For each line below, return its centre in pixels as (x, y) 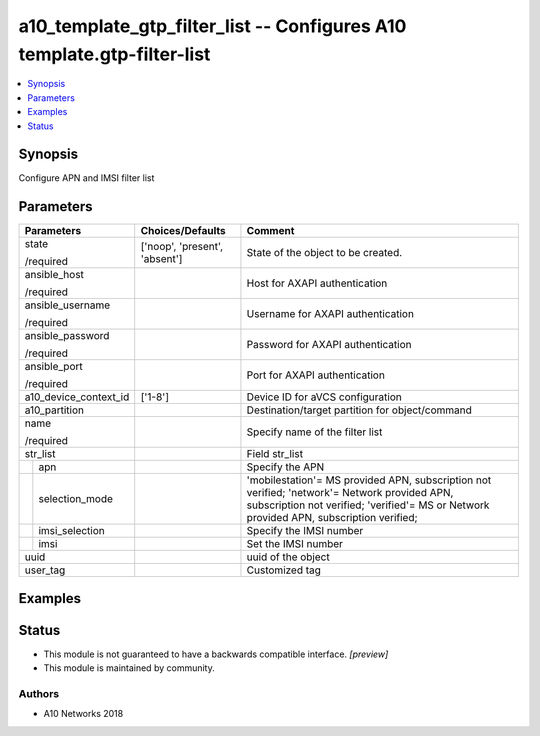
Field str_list (275, 454)
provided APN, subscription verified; (332, 518)
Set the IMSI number (295, 544)
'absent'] (161, 259)
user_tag (45, 570)
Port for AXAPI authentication (315, 375)
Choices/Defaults (183, 231)
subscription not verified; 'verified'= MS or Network (368, 505)
